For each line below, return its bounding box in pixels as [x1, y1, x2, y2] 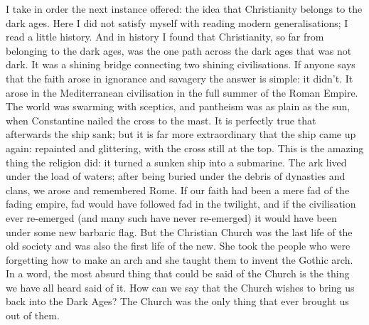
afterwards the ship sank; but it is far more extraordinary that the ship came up [6, 127, 356, 142]
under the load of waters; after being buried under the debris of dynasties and [6, 169, 346, 183]
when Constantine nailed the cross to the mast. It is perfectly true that [6, 112, 316, 127]
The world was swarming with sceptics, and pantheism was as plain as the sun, [6, 99, 351, 114]
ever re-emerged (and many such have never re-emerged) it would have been [6, 210, 337, 225]
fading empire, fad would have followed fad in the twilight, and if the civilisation [6, 196, 356, 211]
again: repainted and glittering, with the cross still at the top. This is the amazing [6, 140, 364, 155]
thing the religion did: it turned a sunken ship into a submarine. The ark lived [6, 154, 347, 169]
